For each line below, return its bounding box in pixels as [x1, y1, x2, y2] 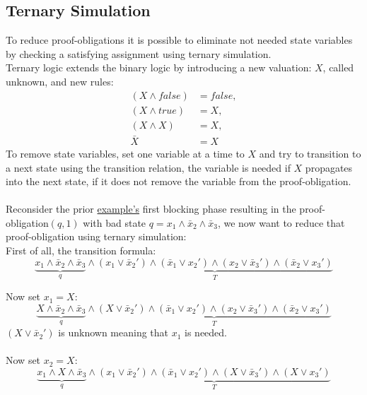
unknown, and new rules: [6, 73, 114, 88]
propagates [305, 160, 353, 175]
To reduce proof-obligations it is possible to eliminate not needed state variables [6, 33, 353, 47]
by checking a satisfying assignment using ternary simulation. [6, 46, 272, 61]
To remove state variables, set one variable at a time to [6, 146, 245, 160]
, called [322, 60, 354, 75]
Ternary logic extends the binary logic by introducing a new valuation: [6, 60, 312, 75]
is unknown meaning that [58, 325, 169, 340]
